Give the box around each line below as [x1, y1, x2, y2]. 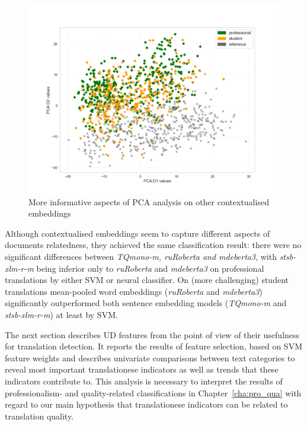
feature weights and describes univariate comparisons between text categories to [5, 351, 295, 364]
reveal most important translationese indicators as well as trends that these [5, 363, 279, 376]
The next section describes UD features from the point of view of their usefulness [5, 328, 300, 341]
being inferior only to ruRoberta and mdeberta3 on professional [36, 262, 264, 274]
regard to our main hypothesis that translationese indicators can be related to [5, 398, 288, 411]
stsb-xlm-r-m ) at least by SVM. [5, 308, 118, 320]
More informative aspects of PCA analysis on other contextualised [28, 195, 269, 208]
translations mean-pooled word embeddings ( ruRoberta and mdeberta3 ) [5, 285, 263, 297]
